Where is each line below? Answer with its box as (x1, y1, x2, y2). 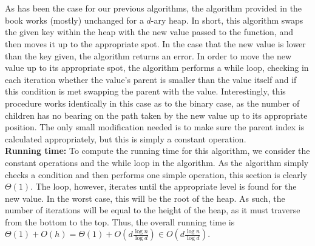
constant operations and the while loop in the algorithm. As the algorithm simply (5, 156, 309, 168)
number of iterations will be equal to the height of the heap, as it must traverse (5, 204, 300, 216)
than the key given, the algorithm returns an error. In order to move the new (5, 49, 292, 62)
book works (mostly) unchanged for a (5, 13, 144, 26)
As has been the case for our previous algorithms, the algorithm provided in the (5, 2, 302, 15)
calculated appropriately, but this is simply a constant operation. (5, 132, 246, 145)
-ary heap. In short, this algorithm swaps (151, 13, 303, 26)
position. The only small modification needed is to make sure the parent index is (5, 121, 305, 133)
